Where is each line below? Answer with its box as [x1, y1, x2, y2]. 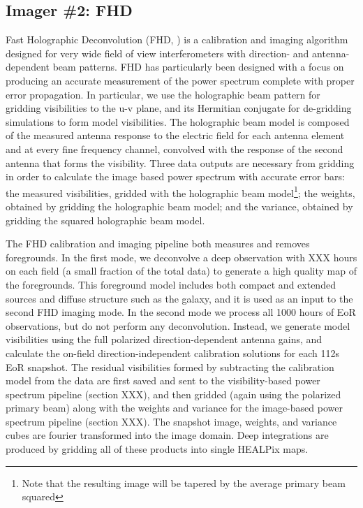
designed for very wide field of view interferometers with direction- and [6, 45, 309, 60]
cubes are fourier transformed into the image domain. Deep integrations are [6, 428, 329, 442]
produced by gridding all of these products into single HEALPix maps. [6, 442, 309, 456]
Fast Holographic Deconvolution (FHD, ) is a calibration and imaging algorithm [6, 32, 348, 47]
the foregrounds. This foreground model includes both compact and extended [6, 277, 336, 291]
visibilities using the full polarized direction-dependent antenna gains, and [6, 332, 323, 347]
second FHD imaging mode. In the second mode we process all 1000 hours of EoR [6, 305, 356, 319]
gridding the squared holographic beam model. [6, 212, 205, 227]
